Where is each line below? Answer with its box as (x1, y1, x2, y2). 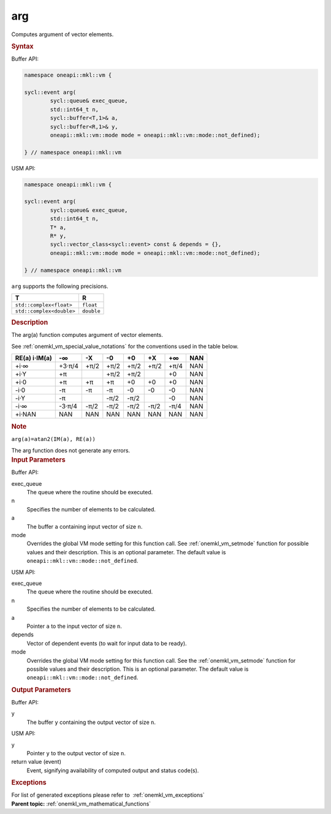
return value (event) (11, 758, 61, 766)
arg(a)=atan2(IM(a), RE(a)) (11, 435, 96, 443)
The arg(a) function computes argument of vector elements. (11, 331, 164, 339)
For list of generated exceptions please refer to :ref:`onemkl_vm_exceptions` (11, 791, 205, 799)
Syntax (11, 42, 34, 50)
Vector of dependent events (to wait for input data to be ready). (26, 639, 187, 647)
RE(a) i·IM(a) (15, 354, 52, 362)
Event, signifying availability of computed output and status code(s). (26, 766, 199, 774)
